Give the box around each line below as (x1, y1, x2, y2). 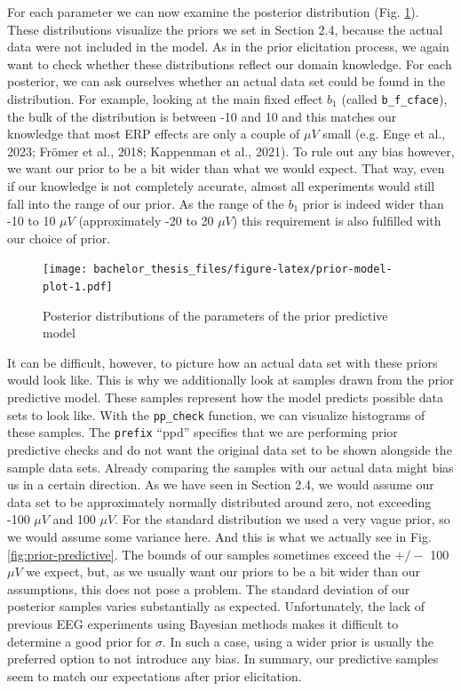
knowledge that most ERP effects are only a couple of (7, 124, 300, 143)
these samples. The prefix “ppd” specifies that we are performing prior (7, 423, 398, 441)
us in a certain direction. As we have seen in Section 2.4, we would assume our (7, 475, 434, 494)
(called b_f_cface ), (341, 89, 448, 107)
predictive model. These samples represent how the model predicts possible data (7, 388, 444, 407)
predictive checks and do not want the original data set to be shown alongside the (7, 440, 452, 458)
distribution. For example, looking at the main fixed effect (7, 89, 323, 107)
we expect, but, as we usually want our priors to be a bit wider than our (26, 562, 421, 581)
